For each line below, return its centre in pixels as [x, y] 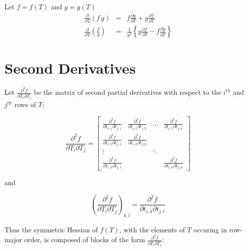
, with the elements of [152, 229]
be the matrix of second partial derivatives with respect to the [128, 92]
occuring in [210, 229]
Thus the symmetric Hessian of [51, 229]
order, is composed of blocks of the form [85, 239]
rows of [25, 104]
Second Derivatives [70, 68]
